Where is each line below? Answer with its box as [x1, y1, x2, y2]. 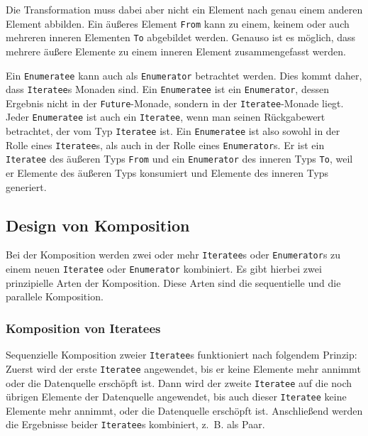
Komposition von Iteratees [6, 319, 161, 337]
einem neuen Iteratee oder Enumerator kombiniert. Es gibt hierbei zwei [6, 261, 322, 276]
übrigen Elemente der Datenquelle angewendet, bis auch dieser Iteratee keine [6, 389, 347, 404]
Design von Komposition [6, 214, 190, 236]
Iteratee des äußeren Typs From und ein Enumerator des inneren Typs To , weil [6, 151, 353, 166]
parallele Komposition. [6, 289, 104, 304]
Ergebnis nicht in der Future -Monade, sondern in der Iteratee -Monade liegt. [6, 95, 344, 110]
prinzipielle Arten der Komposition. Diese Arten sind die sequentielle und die [6, 275, 341, 290]
